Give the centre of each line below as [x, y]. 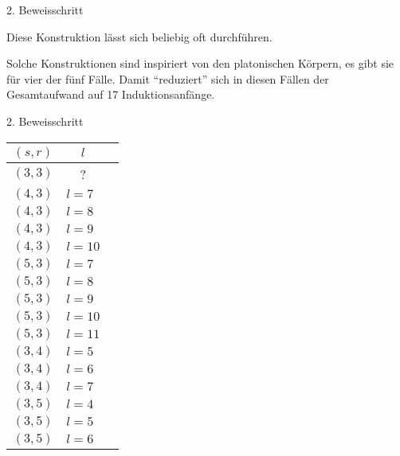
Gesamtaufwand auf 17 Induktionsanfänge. [111, 94]
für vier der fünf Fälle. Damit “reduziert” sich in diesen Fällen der [168, 78]
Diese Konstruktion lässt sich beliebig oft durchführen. [139, 36]
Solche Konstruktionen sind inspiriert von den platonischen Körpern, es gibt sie [200, 63]
